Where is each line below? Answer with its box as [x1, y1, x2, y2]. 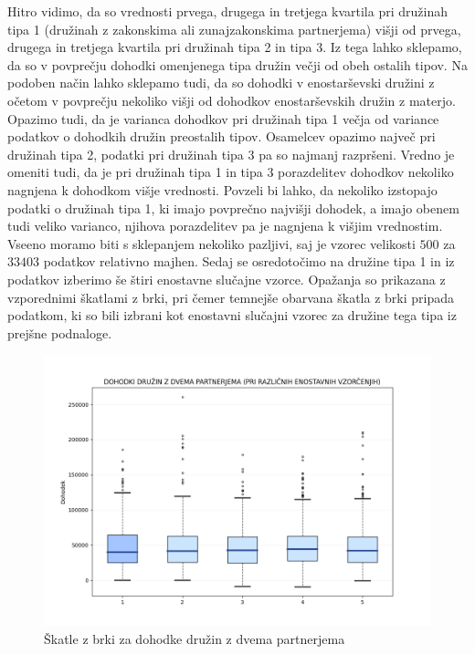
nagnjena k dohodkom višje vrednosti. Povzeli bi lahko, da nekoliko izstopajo [7, 180, 438, 199]
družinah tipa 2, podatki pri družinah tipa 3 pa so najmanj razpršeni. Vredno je [7, 144, 455, 163]
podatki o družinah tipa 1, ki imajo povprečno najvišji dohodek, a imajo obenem [7, 198, 459, 217]
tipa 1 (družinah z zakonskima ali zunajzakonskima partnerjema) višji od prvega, [7, 19, 461, 38]
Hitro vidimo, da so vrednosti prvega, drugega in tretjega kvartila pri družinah [7, 2, 448, 20]
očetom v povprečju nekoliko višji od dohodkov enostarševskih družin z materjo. [7, 90, 456, 109]
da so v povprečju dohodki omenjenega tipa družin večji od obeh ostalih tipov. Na [7, 55, 468, 74]
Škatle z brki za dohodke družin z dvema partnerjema [44, 628, 345, 648]
